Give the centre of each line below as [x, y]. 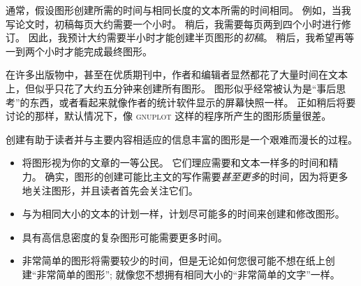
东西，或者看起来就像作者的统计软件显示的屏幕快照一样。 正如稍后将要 [193, 102]
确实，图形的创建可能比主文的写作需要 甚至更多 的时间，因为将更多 [197, 176]
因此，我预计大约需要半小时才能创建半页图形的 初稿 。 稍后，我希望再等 [191, 37]
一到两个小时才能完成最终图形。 [79, 51]
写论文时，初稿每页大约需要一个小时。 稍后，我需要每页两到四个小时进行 [174, 23]
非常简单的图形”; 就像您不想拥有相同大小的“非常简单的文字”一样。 [188, 274]
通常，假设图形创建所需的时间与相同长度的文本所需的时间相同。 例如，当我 [178, 10]
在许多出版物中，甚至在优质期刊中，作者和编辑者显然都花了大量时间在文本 [177, 74]
